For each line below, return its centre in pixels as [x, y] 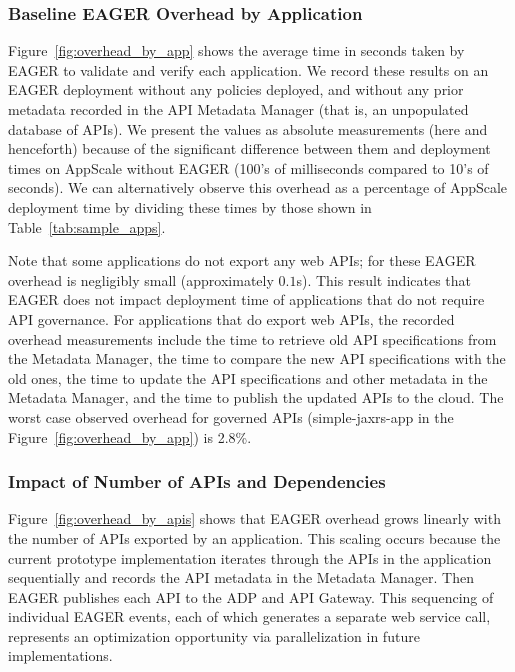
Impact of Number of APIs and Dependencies [197, 481]
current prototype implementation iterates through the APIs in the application [250, 557]
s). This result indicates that [384, 279]
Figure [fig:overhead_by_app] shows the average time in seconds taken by [236, 50]
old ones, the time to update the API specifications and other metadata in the [248, 377]
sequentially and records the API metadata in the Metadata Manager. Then [241, 577]
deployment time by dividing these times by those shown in [190, 206]
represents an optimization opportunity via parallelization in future [214, 635]
